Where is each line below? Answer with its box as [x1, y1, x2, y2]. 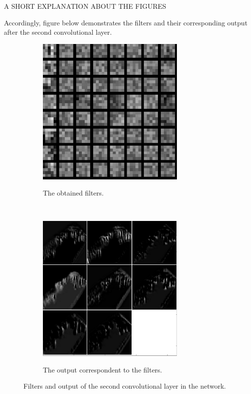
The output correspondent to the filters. [43, 364, 162, 374]
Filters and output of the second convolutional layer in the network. [23, 381, 226, 391]
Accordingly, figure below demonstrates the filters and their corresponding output [4, 17, 248, 27]
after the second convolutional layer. [4, 27, 112, 37]
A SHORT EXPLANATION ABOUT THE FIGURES [4, 1, 166, 11]
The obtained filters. [43, 188, 104, 198]
